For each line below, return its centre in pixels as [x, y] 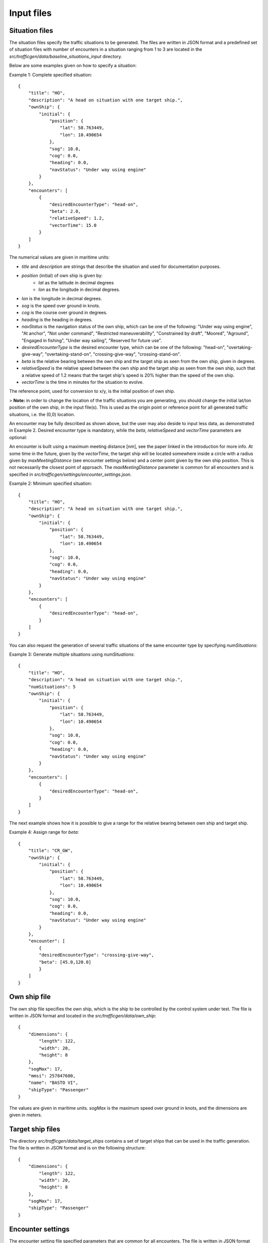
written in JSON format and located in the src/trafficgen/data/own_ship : [83, 1016]
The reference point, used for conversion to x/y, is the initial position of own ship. [92, 391]
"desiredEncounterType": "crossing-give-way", [97, 955]
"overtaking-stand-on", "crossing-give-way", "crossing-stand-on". [113, 354]
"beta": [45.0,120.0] [65, 962]
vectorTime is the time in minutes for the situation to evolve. [83, 382]
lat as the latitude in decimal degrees [76, 282]
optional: [18, 437]
